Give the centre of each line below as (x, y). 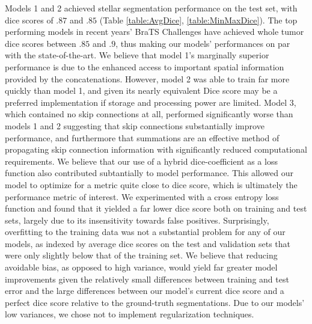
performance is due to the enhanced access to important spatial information (145, 66)
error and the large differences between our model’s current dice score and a (145, 291)
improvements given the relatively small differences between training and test (147, 279)
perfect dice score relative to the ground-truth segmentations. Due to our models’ (155, 302)
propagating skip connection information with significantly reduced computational (156, 149)
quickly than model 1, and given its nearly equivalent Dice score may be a (141, 90)
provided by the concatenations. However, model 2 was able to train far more (147, 78)
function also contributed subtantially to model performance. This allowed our (149, 173)
